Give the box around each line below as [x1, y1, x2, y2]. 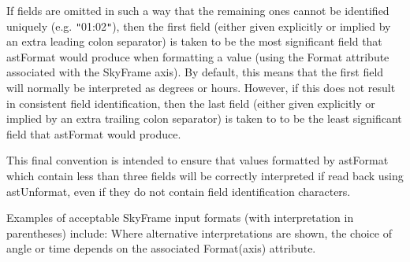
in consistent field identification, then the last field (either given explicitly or [6, 94, 375, 111]
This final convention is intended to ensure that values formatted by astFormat [6, 152, 389, 168]
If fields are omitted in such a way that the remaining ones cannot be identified [6, 2, 389, 18]
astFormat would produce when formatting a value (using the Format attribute [6, 48, 389, 65]
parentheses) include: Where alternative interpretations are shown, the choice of [6, 224, 392, 241]
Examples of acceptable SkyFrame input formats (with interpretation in [6, 209, 354, 226]
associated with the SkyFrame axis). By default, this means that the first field [6, 64, 384, 80]
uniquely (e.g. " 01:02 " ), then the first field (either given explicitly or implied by [6, 17, 391, 34]
